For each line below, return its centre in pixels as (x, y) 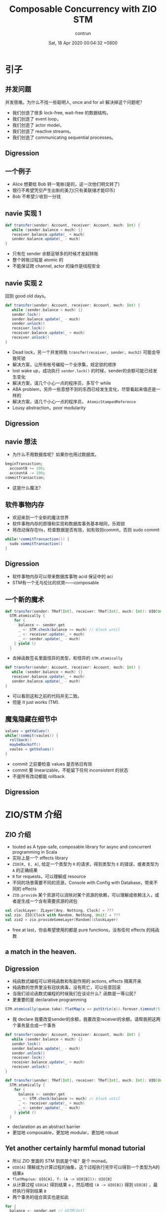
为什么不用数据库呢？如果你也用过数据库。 (56, 454)
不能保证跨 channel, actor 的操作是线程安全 (56, 266)
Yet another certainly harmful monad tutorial (75, 1148)
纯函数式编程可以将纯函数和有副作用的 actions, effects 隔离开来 (77, 981)
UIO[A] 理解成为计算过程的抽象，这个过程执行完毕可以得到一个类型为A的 (86, 1167)
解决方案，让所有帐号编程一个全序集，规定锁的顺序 (64, 364)
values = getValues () (27, 731)
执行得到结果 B (31, 1191)
